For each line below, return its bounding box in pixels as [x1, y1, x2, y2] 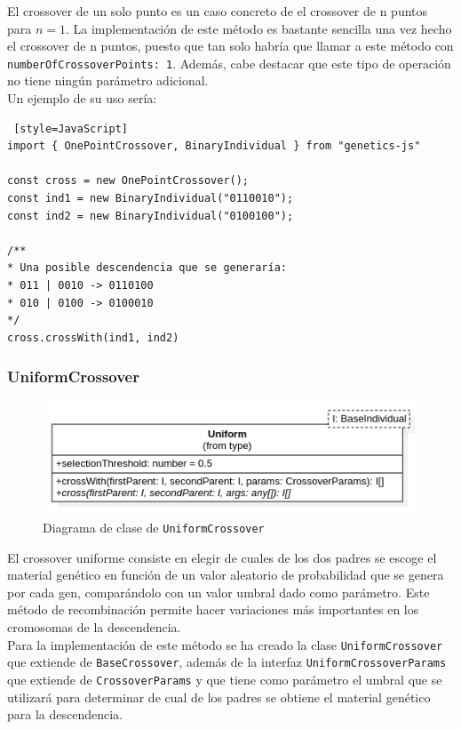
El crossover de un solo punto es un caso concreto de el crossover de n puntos [7, 2, 428, 20]
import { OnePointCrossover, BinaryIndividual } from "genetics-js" [7, 140, 421, 153]
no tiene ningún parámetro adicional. [7, 71, 209, 90]
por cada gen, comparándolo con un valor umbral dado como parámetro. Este [7, 582, 430, 601]
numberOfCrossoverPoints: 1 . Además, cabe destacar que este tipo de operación [7, 53, 451, 72]
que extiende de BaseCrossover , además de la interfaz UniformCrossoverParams [7, 653, 447, 671]
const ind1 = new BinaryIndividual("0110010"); [7, 192, 294, 204]
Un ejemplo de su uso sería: [7, 89, 157, 108]
